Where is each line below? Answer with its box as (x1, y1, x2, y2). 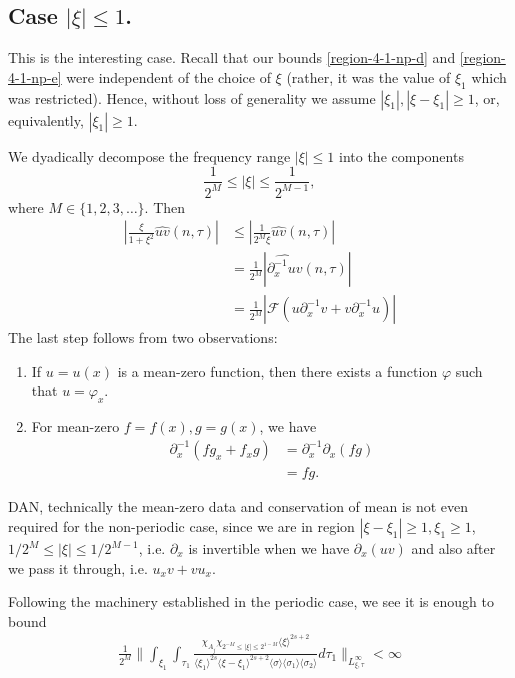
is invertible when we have (188, 538, 350, 559)
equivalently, (8, 109, 84, 130)
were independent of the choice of (66, 66, 271, 87)
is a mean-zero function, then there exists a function (117, 360, 438, 381)
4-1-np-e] (8, 66, 62, 87)
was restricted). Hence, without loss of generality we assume (8, 87, 376, 108)
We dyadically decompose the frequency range (8, 145, 291, 166)
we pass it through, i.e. (8, 557, 148, 578)
